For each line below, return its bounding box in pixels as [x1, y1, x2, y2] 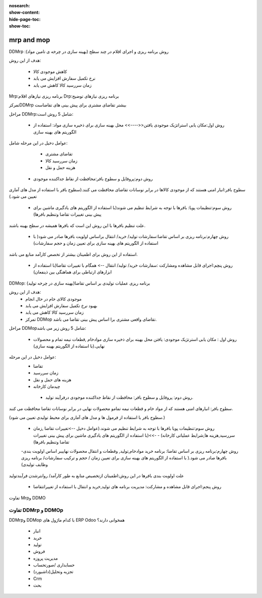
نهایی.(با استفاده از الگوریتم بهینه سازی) [33, 343, 105, 349]
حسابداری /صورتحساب [33, 562, 75, 568]
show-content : [9, 10, 40, 16]
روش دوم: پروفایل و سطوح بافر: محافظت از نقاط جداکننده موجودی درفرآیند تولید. [45, 394, 194, 400]
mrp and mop [9, 35, 50, 44]
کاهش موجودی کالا [33, 68, 67, 74]
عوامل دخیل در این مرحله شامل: [9, 140, 68, 146]
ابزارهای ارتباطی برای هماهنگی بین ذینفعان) [33, 269, 112, 275]
